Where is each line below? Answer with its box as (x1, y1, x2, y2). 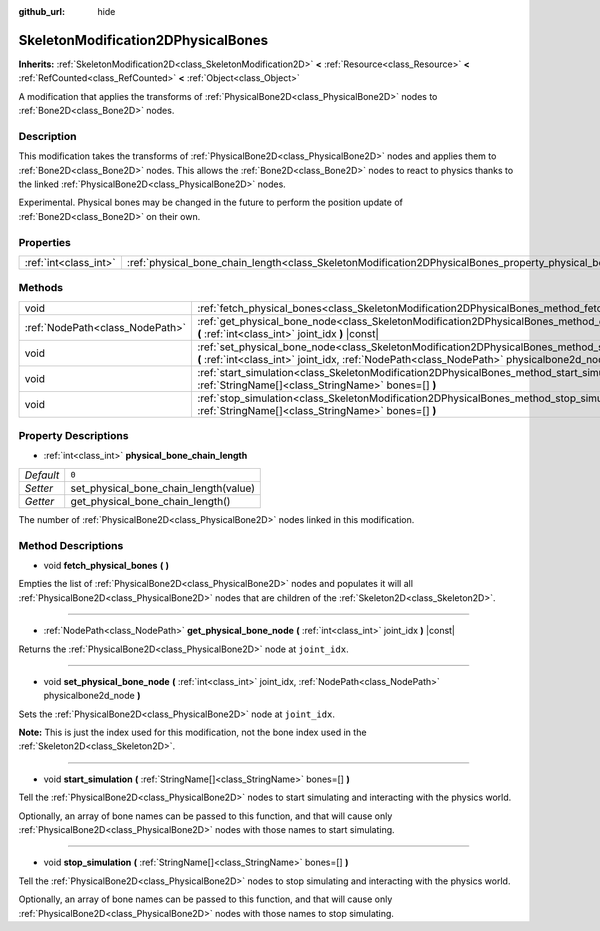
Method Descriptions (18, 538, 124, 552)
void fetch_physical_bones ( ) (43, 559, 170, 571)
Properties (18, 235, 72, 249)
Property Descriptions (18, 429, 129, 443)
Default (24, 468, 60, 482)
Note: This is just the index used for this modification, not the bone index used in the (18, 726, 367, 739)
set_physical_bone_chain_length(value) (70, 481, 255, 495)
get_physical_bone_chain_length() (70, 494, 231, 508)
